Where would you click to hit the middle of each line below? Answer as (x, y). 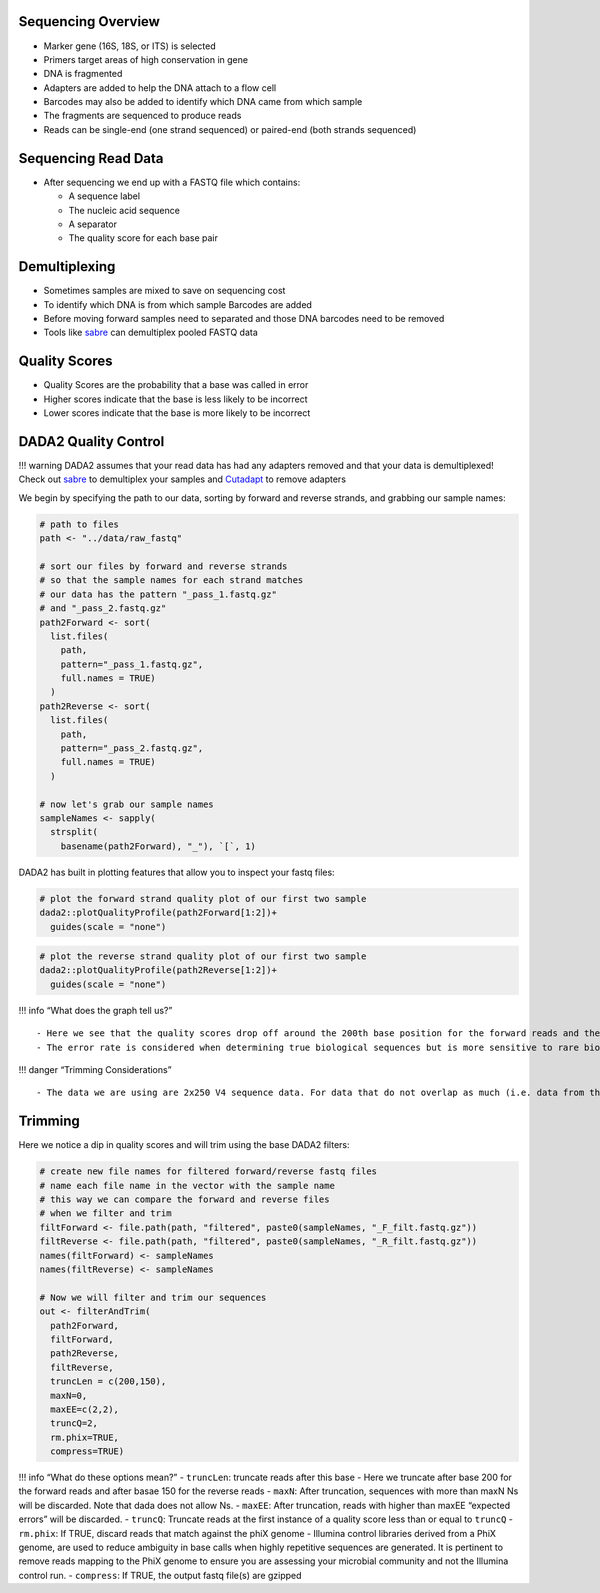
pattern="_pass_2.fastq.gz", (132, 748)
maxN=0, (69, 1395)
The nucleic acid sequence (124, 210)
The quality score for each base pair (143, 238)
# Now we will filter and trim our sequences (153, 1297)
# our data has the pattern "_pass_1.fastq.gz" (158, 594)
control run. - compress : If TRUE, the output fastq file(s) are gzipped (160, 1575)
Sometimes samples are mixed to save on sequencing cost (164, 291)
